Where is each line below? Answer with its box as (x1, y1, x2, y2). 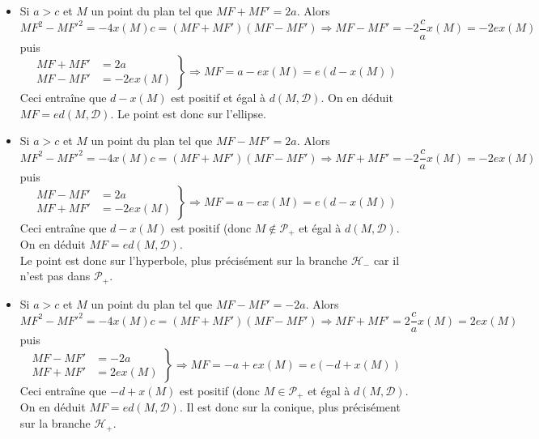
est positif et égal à (171, 89, 265, 106)
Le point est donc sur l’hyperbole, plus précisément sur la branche (19, 251, 348, 268)
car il (373, 251, 400, 268)
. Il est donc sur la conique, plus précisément (179, 399, 401, 416)
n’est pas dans (19, 267, 91, 284)
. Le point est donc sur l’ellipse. (110, 104, 266, 121)
